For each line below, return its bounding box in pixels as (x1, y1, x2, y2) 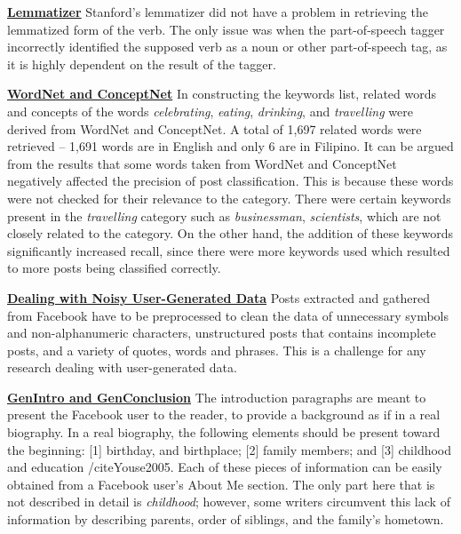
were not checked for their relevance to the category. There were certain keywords (7, 188, 451, 207)
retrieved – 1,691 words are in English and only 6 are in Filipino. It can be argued (7, 137, 454, 155)
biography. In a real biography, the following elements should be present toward (7, 423, 441, 442)
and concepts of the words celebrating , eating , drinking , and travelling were (7, 101, 413, 120)
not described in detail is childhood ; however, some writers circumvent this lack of (7, 492, 450, 511)
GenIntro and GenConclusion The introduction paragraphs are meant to (7, 387, 426, 406)
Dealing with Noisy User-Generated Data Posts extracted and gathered (7, 288, 430, 307)
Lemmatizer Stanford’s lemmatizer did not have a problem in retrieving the (7, 3, 428, 20)
